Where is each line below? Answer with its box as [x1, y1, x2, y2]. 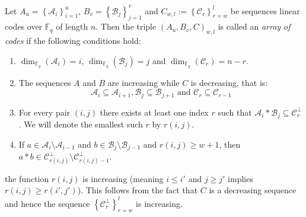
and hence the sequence [5, 197, 90, 209]
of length [56, 20, 88, 33]
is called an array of [218, 20, 291, 33]
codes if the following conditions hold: [5, 34, 141, 47]
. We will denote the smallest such [18, 118, 143, 130]
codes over [5, 20, 43, 33]
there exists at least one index [100, 106, 209, 118]
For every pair [18, 106, 71, 118]
